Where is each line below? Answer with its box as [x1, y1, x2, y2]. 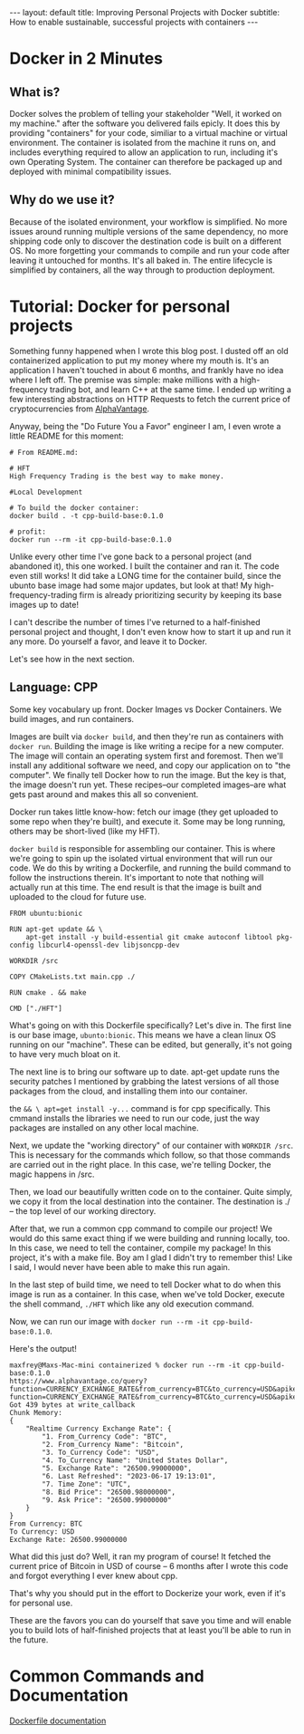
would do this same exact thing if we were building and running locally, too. [9, 1232, 290, 1243]
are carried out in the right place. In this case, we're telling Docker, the [9, 1159, 271, 1170]
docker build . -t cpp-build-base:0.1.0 [9, 511, 165, 520]
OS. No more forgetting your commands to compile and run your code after [9, 245, 290, 255]
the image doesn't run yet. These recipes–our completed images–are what [9, 779, 287, 790]
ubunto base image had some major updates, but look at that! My [9, 580, 252, 591]
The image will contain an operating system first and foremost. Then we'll [9, 750, 283, 761]
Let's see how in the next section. [9, 653, 135, 664]
